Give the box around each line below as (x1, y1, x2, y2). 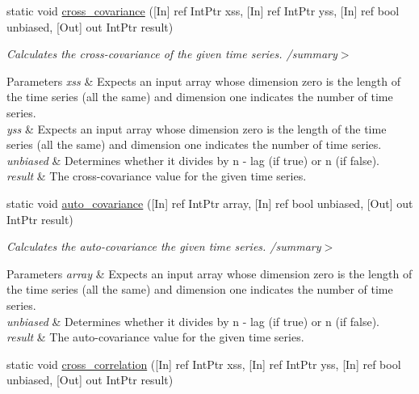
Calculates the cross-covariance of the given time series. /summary (6, 45, 337, 62)
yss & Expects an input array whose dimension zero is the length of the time (6, 120, 387, 137)
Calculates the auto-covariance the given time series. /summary (6, 238, 321, 255)
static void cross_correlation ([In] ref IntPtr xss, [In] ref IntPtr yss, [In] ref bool (6, 355, 401, 372)
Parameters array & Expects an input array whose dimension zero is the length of (6, 265, 413, 282)
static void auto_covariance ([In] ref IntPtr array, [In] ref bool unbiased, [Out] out (6, 194, 413, 211)
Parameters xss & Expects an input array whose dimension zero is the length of (6, 72, 400, 89)
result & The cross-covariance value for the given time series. (6, 167, 307, 184)
